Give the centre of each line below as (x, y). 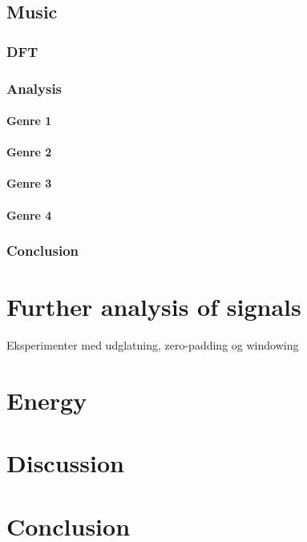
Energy (47, 400)
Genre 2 (29, 152)
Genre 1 (29, 121)
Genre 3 (29, 183)
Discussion (65, 463)
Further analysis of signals (154, 307)
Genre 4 (29, 214)
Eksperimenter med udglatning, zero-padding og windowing (153, 345)
